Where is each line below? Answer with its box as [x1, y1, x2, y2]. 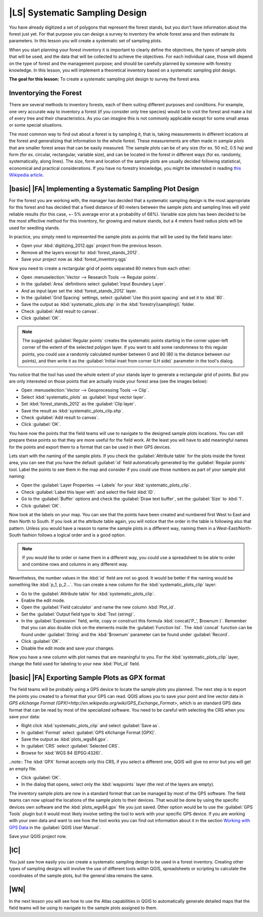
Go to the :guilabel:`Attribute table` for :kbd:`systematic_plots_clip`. [21, 591, 155, 597]
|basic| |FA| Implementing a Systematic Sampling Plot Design [9, 185, 199, 193]
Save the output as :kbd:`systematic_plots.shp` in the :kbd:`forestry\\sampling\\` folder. [21, 301, 195, 307]
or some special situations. [9, 122, 63, 128]
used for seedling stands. [9, 225, 60, 231]
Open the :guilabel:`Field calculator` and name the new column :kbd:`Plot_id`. [21, 604, 176, 610]
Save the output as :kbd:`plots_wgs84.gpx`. [21, 736, 108, 742]
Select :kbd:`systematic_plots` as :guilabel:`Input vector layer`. [21, 394, 146, 400]
